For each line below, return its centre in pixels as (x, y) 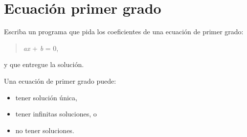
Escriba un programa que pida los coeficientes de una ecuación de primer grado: (124, 32)
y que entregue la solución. (44, 64)
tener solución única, (46, 97)
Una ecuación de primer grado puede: (60, 80)
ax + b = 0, (41, 48)
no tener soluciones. (45, 130)
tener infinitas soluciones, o (56, 114)
